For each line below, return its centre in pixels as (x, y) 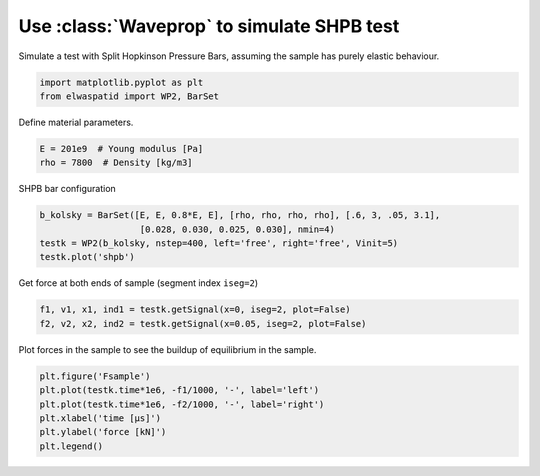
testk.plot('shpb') (87, 257)
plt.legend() (71, 446)
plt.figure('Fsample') (95, 376)
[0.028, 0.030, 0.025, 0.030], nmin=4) (237, 229)
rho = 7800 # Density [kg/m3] (116, 163)
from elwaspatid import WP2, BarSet (129, 96)
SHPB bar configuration (67, 189)
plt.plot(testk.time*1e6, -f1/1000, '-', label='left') (179, 390)
